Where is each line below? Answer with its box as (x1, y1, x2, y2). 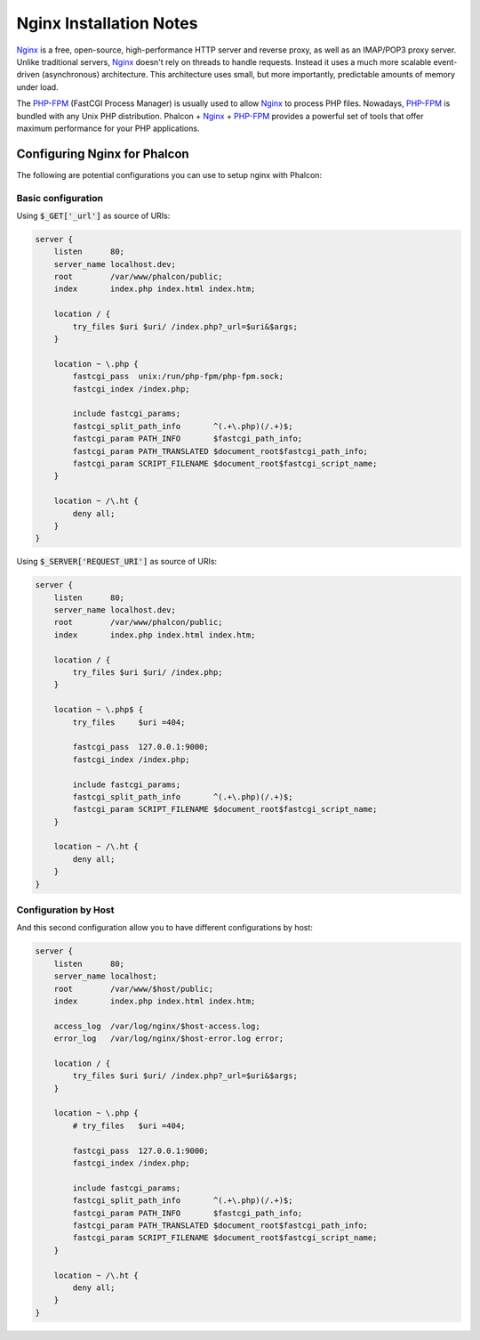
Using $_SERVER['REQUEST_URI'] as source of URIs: (16, 556, 218, 567)
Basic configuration (16, 191, 104, 204)
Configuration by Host (16, 904, 115, 916)
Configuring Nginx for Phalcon (16, 146, 190, 161)
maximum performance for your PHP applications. (16, 123, 200, 134)
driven (16, 69, 40, 80)
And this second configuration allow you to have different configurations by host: (16, 922, 313, 933)
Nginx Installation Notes (16, 13, 198, 33)
